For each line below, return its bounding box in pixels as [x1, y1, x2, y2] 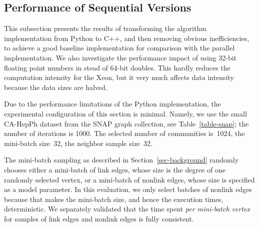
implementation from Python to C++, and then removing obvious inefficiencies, [4, 32, 249, 43]
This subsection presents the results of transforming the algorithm [4, 23, 206, 33]
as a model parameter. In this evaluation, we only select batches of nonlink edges [4, 184, 252, 194]
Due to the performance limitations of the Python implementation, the [4, 98, 221, 109]
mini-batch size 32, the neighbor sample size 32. [4, 137, 152, 148]
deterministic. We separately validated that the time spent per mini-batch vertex [4, 203, 250, 214]
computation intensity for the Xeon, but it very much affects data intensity [4, 72, 234, 82]
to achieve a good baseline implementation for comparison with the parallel [4, 42, 235, 53]
